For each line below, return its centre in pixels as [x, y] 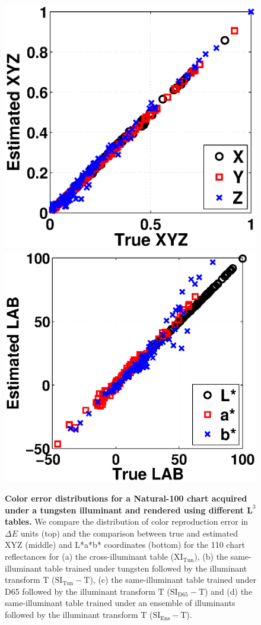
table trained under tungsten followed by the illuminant [146, 568]
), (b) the [211, 556]
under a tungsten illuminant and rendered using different [124, 510]
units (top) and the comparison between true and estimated [129, 533]
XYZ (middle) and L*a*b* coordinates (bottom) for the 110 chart [125, 545]
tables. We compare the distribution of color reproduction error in [127, 521]
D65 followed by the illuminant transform [80, 591]
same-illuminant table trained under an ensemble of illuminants [120, 603]
